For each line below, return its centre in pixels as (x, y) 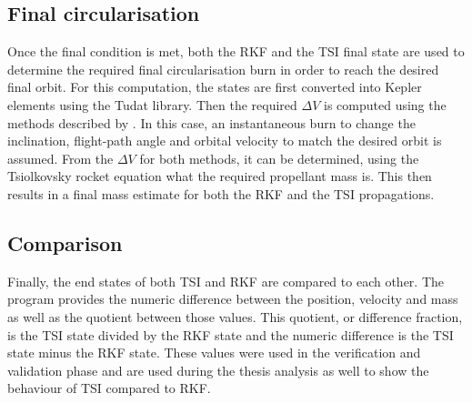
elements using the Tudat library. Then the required (152, 104)
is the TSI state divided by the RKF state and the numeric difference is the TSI (231, 334)
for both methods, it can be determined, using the (279, 158)
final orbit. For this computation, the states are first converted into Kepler (215, 87)
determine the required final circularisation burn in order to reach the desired (223, 69)
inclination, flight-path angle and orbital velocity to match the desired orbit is (225, 141)
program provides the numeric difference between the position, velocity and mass (233, 299)
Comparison (65, 242)
